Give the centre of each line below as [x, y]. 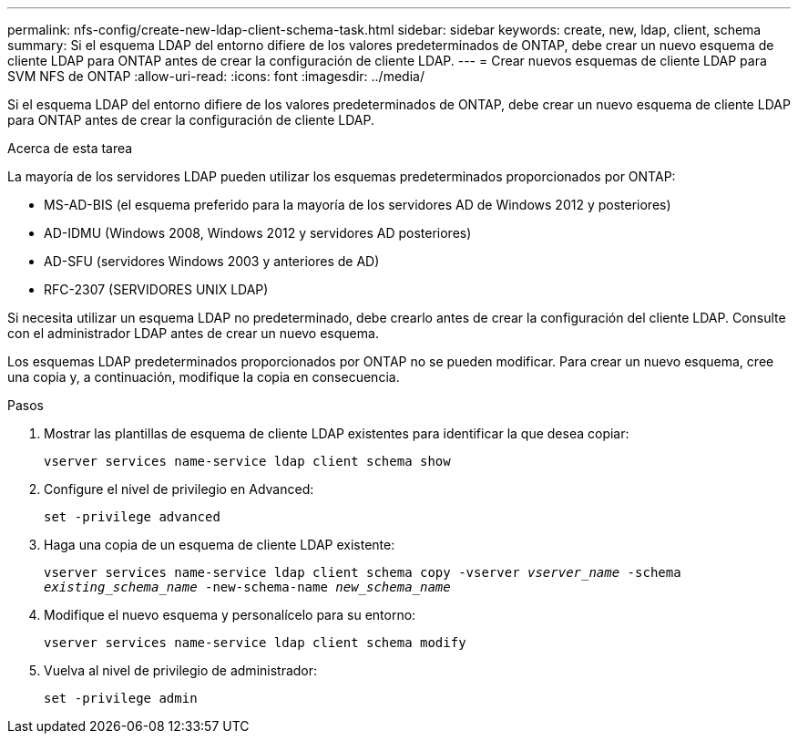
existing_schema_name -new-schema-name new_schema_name [247, 587]
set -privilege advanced [132, 517]
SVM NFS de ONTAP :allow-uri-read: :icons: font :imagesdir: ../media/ [216, 76]
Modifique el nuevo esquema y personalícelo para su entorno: [230, 615]
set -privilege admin [121, 698]
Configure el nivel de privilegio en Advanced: [179, 489]
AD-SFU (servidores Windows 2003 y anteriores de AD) [212, 261]
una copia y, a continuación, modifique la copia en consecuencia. [204, 377]
